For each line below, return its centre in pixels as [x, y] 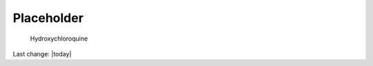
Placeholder [48, 18]
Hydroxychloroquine [59, 38]
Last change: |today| [42, 54]
